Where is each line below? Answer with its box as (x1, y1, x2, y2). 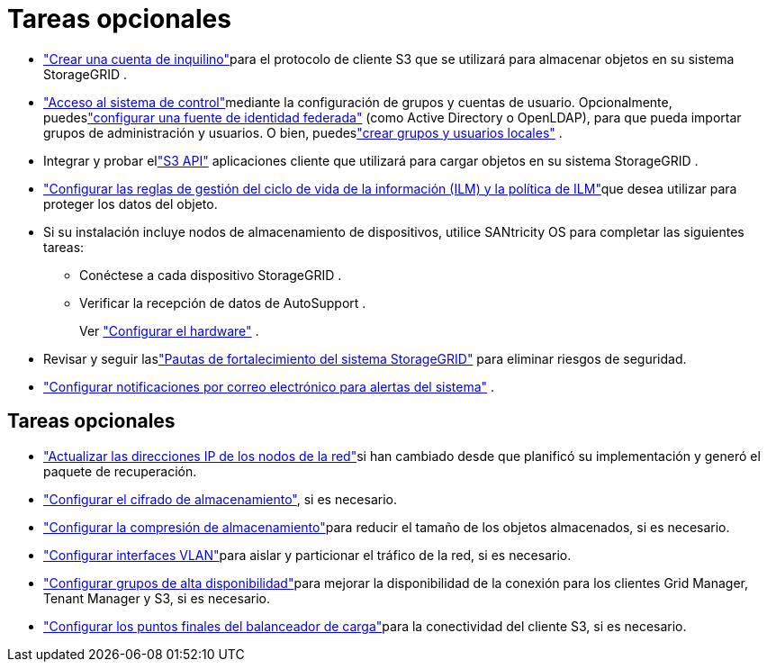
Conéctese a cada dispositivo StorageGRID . (79, 267, 342, 283)
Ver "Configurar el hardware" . (79, 322, 259, 339)
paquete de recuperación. (43, 463, 197, 479)
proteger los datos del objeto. (43, 195, 218, 212)
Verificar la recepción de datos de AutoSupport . (79, 294, 366, 311)
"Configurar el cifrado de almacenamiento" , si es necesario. (43, 491, 397, 507)
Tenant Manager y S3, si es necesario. (43, 590, 270, 606)
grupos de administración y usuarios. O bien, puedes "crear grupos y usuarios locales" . (43, 124, 563, 140)
